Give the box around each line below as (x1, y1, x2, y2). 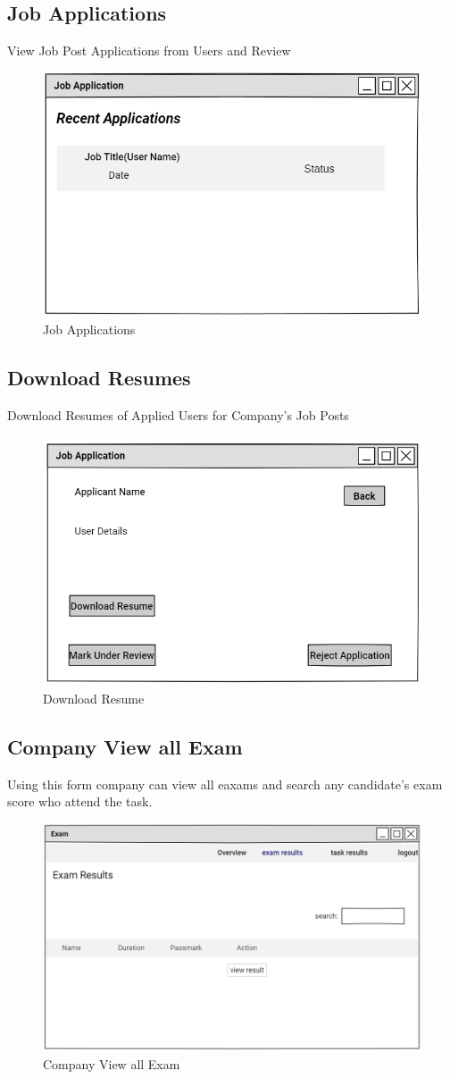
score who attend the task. (7, 792, 153, 811)
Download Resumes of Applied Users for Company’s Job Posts (7, 405, 349, 424)
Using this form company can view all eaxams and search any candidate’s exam (7, 774, 443, 793)
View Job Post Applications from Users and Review (7, 41, 291, 60)
